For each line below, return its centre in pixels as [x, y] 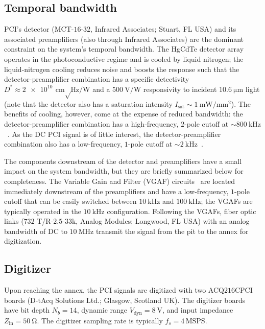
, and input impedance [198, 310]
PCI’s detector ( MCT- [39, 29]
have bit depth [27, 310]
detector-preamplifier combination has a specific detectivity [97, 79]
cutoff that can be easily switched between [70, 201]
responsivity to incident [180, 89]
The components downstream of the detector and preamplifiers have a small [123, 161]
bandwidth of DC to [36, 231]
